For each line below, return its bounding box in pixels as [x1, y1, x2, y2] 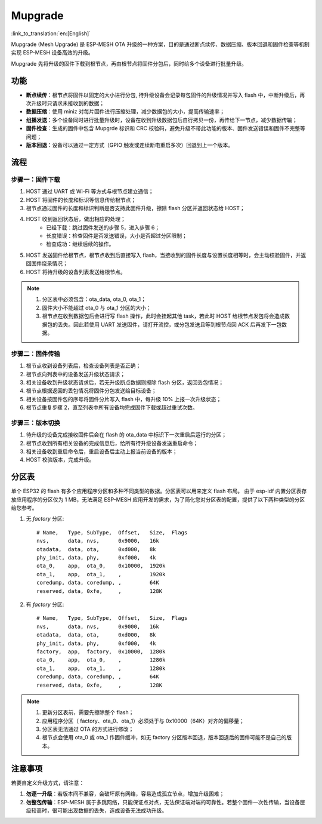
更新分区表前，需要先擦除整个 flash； [42, 709, 134, 716]
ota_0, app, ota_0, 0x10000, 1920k [36, 562, 166, 570]
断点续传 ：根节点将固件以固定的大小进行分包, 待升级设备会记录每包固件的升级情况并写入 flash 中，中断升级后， [26, 91, 300, 99]
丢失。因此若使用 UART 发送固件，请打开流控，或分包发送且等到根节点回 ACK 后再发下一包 [57, 321, 282, 328]
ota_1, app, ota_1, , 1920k [36, 571, 166, 577]
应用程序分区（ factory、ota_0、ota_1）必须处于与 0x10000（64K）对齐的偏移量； [42, 717, 244, 724]
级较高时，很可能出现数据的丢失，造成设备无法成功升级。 [26, 807, 167, 814]
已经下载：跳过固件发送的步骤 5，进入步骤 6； [46, 224, 160, 231]
